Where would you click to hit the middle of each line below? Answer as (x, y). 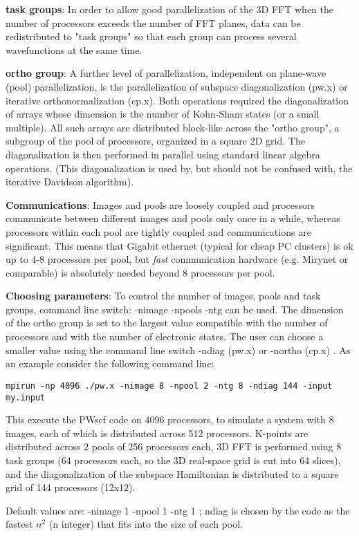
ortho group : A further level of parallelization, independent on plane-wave (166, 73)
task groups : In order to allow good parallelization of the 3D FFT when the (170, 9)
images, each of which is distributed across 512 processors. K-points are (157, 433)
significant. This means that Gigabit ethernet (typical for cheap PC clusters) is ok (179, 245)
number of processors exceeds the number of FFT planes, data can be (153, 22)
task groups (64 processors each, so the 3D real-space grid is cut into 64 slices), (173, 460)
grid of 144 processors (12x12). (71, 487)
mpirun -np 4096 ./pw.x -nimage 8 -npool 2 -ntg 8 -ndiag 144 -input (169, 386)
